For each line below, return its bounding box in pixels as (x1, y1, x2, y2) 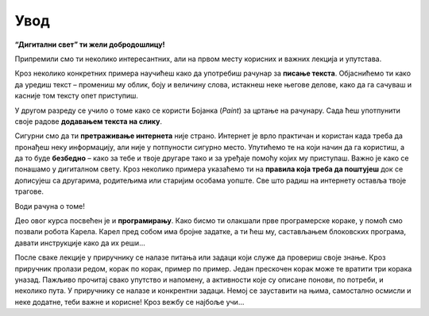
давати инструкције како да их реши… (14, 238, 146, 248)
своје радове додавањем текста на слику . (14, 116, 163, 126)
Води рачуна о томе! (14, 201, 85, 210)
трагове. (14, 187, 44, 196)
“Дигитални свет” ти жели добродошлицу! (14, 40, 166, 49)
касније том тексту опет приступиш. (14, 91, 139, 101)
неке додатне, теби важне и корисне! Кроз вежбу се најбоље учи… (14, 297, 245, 306)
